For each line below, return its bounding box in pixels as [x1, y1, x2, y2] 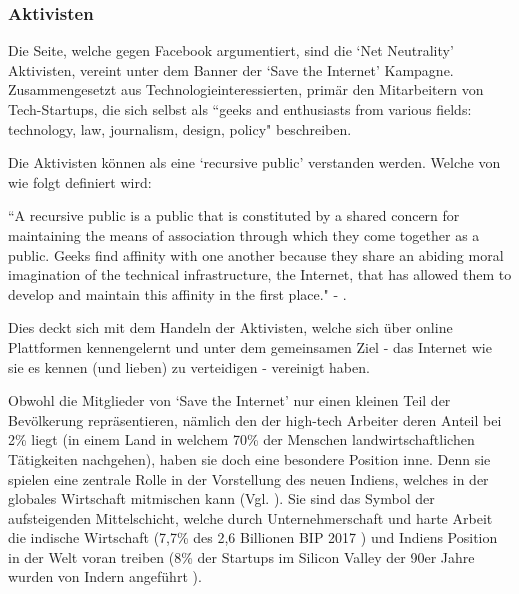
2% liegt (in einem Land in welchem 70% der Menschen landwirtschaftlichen [8, 429, 475, 450]
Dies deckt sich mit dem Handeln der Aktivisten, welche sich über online [8, 317, 453, 338]
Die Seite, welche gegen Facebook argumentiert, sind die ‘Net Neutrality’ [8, 40, 454, 61]
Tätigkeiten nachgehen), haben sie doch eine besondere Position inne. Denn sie [8, 448, 491, 469]
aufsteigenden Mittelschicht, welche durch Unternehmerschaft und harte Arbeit [8, 507, 493, 528]
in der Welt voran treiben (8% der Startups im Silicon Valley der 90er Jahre [8, 546, 475, 567]
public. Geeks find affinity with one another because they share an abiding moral [8, 244, 504, 265]
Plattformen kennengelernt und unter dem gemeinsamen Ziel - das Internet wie [8, 336, 492, 357]
